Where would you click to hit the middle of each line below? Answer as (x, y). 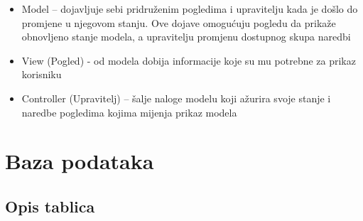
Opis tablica (50, 206)
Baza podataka (80, 161)
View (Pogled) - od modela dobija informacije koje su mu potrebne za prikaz (189, 60)
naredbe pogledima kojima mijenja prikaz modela (129, 112)
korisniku (42, 74)
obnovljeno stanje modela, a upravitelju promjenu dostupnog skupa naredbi (186, 37)
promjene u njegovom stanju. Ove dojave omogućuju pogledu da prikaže (179, 22)
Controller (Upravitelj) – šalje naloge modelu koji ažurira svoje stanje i (176, 98)
